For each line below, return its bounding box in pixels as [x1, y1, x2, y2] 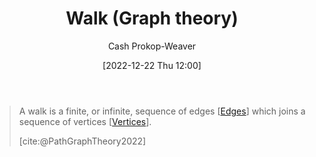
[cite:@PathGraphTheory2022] [18, 135, 147, 147]
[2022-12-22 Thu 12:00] [102, 59, 202, 71]
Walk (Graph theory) [65, 7, 239, 30]
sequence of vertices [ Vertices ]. [18, 115, 152, 127]
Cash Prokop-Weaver [107, 40, 197, 52]
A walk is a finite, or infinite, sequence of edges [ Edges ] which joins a [18, 105, 306, 117]
